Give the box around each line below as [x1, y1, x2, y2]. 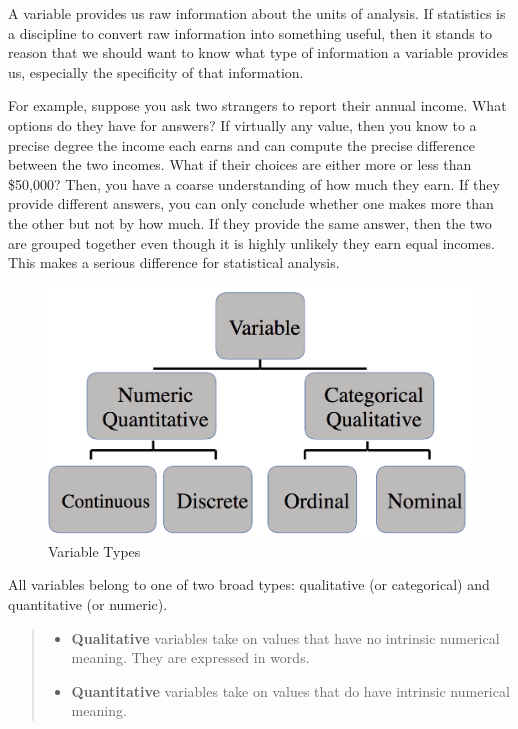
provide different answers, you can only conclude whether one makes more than [8, 193, 494, 214]
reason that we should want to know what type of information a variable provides [8, 42, 509, 63]
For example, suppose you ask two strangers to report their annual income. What [8, 95, 507, 116]
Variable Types [48, 540, 141, 561]
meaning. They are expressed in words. [71, 647, 310, 668]
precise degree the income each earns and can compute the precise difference [8, 134, 475, 155]
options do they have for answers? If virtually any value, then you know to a [8, 114, 477, 135]
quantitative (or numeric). [8, 594, 168, 615]
